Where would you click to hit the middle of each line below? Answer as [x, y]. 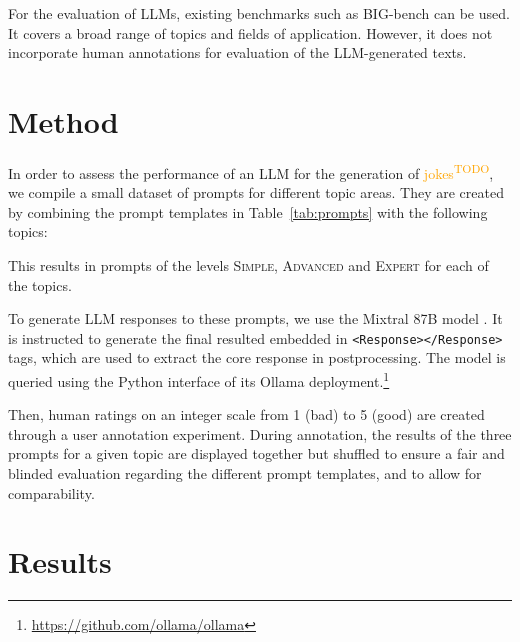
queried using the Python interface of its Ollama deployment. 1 [199, 379]
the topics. [40, 284]
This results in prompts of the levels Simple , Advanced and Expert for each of [248, 264]
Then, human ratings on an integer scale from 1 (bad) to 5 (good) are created [246, 414]
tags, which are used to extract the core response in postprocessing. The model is [257, 357]
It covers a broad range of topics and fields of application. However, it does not [250, 32]
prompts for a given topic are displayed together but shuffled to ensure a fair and [256, 453]
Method [63, 120]
